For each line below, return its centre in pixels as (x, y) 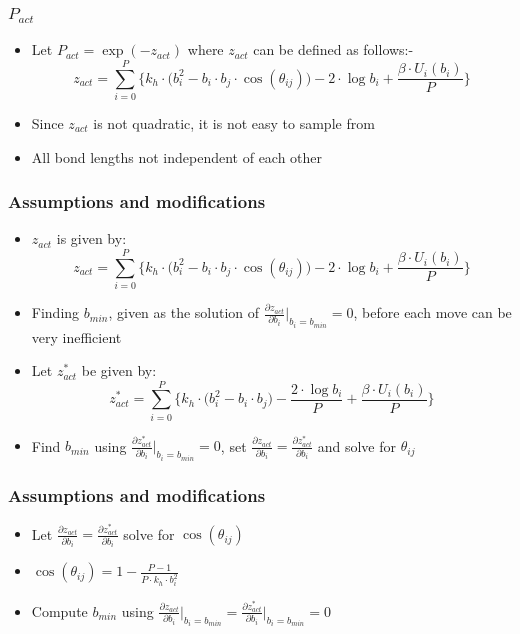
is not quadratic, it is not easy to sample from (234, 122)
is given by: (91, 238)
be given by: (119, 370)
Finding (55, 312)
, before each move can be (432, 312)
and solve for (357, 445)
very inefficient (76, 336)
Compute (59, 610)
